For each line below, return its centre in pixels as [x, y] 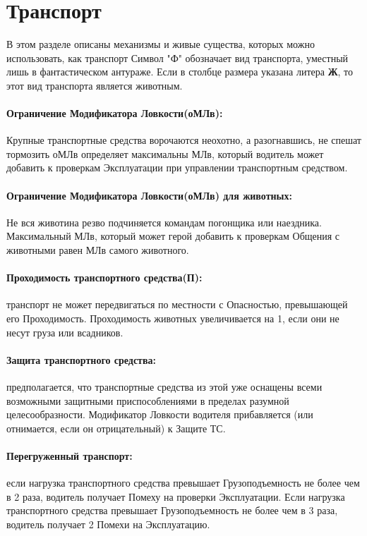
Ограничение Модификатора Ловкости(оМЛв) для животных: [149, 195]
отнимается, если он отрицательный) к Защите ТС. [116, 428]
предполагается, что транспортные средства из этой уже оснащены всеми [164, 387]
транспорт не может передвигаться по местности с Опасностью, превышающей [177, 304]
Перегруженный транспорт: [70, 456]
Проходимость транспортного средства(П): [104, 278]
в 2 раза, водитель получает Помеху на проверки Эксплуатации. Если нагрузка [176, 496]
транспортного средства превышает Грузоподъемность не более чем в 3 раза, [172, 510]
